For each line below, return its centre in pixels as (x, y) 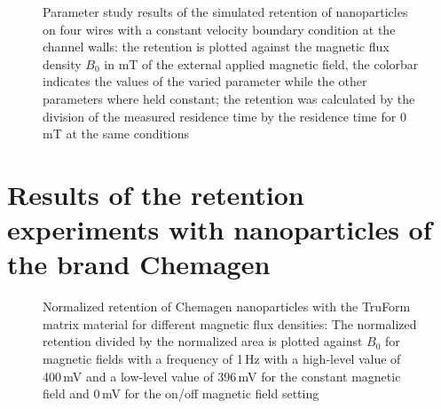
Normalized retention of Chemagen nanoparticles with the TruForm (227, 307)
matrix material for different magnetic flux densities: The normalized (230, 323)
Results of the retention (156, 194)
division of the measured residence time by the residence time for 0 (224, 116)
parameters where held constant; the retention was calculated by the (229, 98)
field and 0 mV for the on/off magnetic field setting (181, 393)
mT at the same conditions (116, 134)
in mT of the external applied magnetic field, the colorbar (261, 63)
